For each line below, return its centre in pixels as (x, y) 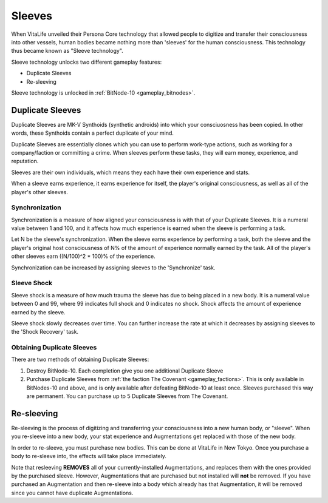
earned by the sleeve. (39, 312)
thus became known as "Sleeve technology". (67, 51)
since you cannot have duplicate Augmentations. (72, 493)
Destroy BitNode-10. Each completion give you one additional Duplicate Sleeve (125, 371)
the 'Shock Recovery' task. (45, 332)
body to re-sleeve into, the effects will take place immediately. (89, 456)
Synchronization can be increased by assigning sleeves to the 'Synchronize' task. (113, 268)
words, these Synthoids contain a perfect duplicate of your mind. (93, 133)
